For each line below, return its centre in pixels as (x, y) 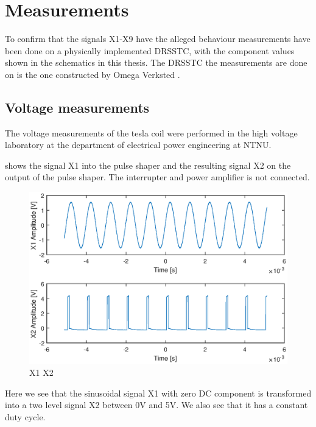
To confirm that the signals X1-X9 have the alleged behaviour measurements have (158, 39)
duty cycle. (25, 416)
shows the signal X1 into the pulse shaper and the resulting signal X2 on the (148, 165)
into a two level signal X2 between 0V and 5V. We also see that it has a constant (156, 405)
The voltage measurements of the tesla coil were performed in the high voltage (151, 132)
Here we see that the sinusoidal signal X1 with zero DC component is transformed (158, 393)
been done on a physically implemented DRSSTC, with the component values (150, 50)
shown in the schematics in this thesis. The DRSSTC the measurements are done (156, 62)
